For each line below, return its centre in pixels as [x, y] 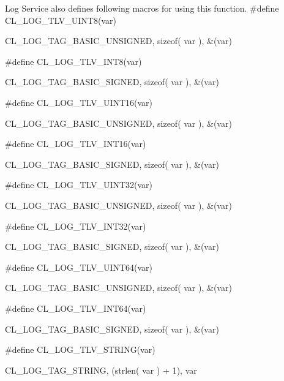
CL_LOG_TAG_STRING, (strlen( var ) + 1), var [101, 370]
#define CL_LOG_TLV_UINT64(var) [79, 267]
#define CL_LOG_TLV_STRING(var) [80, 349]
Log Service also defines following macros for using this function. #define [142, 8]
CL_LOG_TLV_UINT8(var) [61, 20]
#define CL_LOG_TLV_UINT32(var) [79, 185]
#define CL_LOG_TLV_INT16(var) [76, 144]
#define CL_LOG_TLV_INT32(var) [76, 226]
